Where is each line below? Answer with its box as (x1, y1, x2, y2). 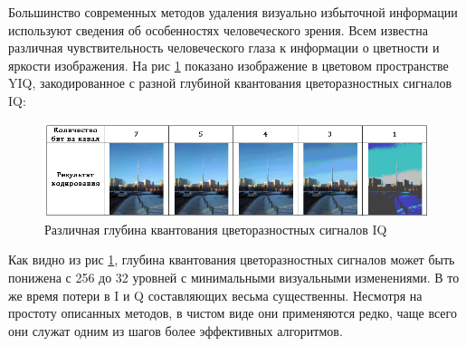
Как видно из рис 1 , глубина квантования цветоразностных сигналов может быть (8, 250, 455, 269)
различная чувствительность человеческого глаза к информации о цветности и (8, 38, 440, 57)
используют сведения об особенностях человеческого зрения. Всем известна (8, 20, 428, 39)
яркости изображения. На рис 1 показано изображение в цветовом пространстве (8, 55, 449, 74)
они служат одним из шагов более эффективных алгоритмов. (8, 321, 343, 340)
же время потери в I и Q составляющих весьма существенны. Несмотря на (8, 285, 423, 304)
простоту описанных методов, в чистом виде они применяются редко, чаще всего (8, 303, 457, 322)
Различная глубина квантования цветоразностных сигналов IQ (44, 219, 387, 238)
